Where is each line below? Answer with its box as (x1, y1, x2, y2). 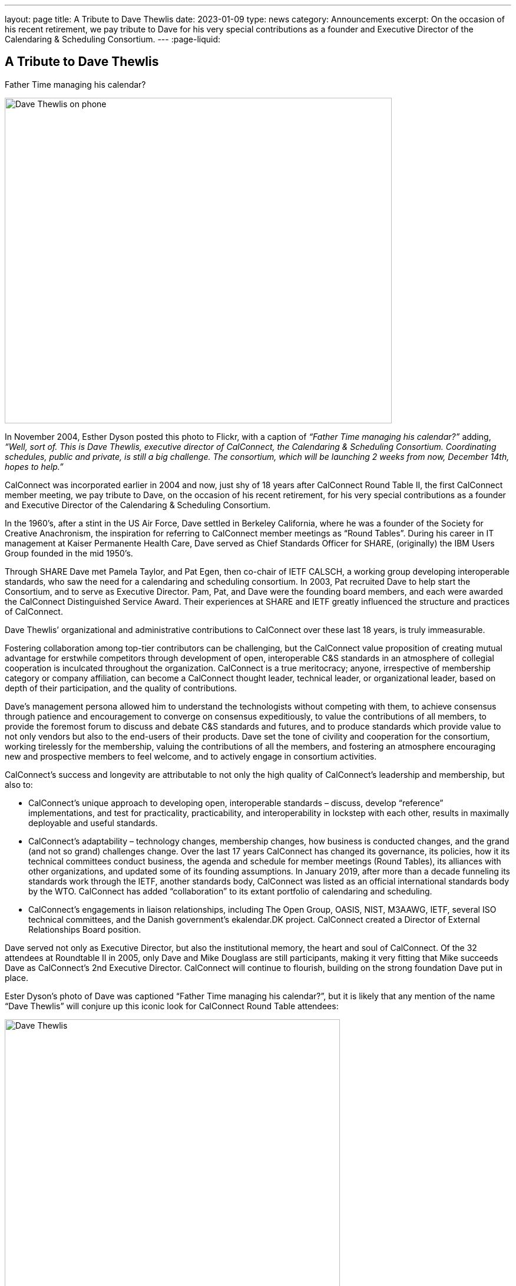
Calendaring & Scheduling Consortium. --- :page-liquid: (5, 34, 221, 44)
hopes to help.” (5, 461, 64, 472)
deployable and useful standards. (28, 817, 158, 828)
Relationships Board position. (28, 924, 141, 934)
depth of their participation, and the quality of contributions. (5, 682, 237, 693)
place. (5, 972, 29, 983)
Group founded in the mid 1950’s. (5, 548, 133, 558)
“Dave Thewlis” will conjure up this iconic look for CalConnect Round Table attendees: (5, 1000, 339, 1011)
